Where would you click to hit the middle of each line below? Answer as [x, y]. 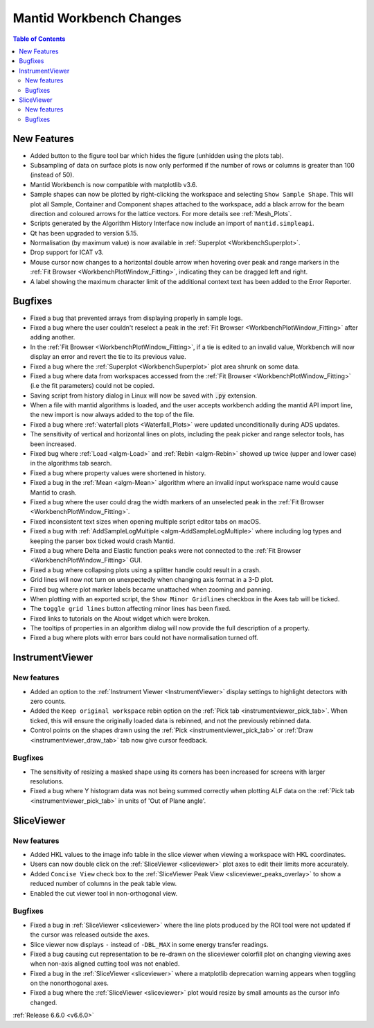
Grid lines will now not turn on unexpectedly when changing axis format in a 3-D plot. [152, 580]
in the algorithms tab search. [71, 463]
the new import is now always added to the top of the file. [112, 415]
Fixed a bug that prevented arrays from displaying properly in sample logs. [136, 318]
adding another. [53, 337]
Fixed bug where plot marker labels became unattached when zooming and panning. [151, 590]
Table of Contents [39, 39]
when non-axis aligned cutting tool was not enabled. [105, 964]
